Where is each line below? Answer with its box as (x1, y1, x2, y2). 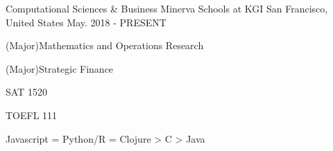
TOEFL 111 (6, 107, 58, 122)
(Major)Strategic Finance (6, 61, 114, 75)
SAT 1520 (6, 85, 47, 99)
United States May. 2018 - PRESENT (6, 15, 166, 29)
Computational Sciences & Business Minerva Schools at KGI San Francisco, (6, 1, 328, 15)
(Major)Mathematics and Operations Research (6, 38, 204, 53)
